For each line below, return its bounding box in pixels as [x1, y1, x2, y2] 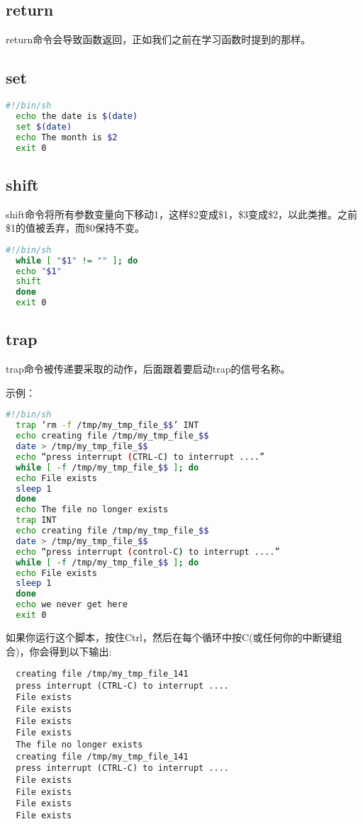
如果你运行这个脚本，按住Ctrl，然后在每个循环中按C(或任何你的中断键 [6, 629, 333, 644]
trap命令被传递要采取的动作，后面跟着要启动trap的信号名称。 [6, 361, 291, 376]
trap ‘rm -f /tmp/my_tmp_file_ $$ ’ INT [16, 420, 199, 431]
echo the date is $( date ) [16, 111, 138, 121]
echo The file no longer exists [16, 504, 169, 515]
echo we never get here [16, 599, 128, 610]
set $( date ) [16, 121, 72, 132]
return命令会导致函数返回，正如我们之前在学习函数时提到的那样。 [6, 32, 311, 47]
